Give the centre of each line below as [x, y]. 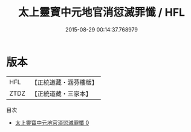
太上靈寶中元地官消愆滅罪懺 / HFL [102, 12]
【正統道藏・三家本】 [62, 93]
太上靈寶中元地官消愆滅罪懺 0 [52, 122]
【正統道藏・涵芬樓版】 [65, 82]
